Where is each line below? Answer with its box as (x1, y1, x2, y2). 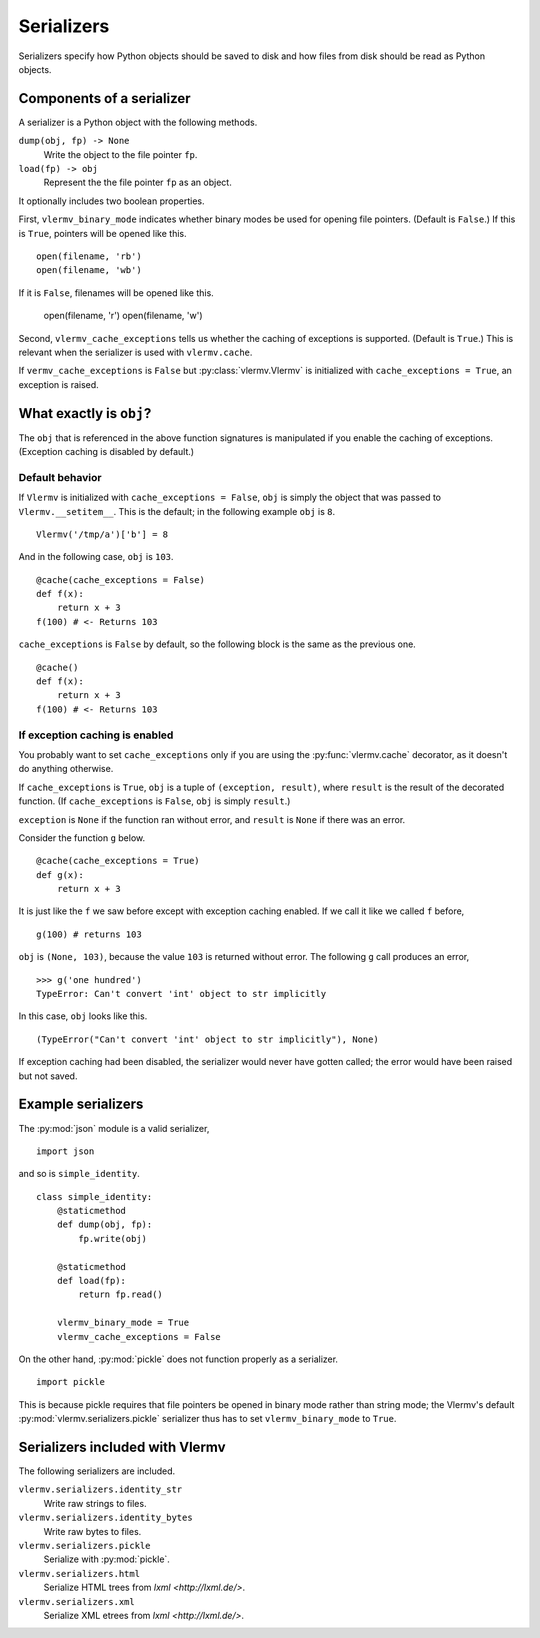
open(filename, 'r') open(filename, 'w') (43, 310, 203, 322)
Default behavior (18, 470, 102, 484)
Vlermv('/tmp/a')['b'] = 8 (36, 528, 169, 540)
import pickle (36, 1376, 105, 1388)
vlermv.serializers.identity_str (18, 1484, 183, 1495)
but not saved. (18, 1070, 78, 1082)
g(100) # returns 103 (36, 928, 142, 940)
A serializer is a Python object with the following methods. (18, 116, 258, 128)
